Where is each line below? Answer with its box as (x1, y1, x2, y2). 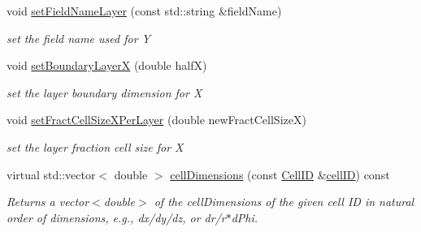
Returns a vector (7, 193, 89, 210)
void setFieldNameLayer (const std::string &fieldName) (7, 2, 282, 19)
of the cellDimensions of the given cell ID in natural (154, 193, 414, 210)
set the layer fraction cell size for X (7, 138, 184, 155)
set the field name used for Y (7, 29, 150, 46)
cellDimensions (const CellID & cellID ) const (170, 165, 390, 183)
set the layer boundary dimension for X (7, 84, 202, 101)
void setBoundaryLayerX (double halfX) (7, 57, 207, 74)
